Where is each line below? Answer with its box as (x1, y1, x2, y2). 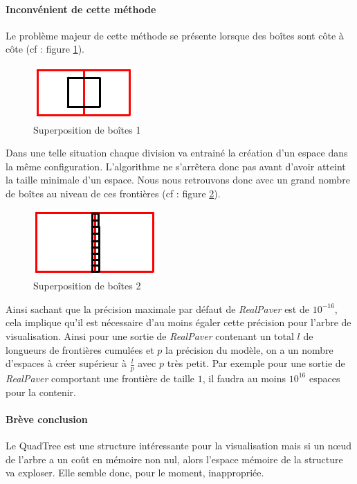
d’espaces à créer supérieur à (6, 356, 127, 370)
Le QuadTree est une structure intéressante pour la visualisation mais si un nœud (6, 438, 351, 452)
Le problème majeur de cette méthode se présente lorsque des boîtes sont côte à (6, 28, 344, 42)
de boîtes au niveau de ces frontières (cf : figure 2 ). (6, 186, 221, 200)
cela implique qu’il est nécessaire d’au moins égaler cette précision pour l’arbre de (6, 315, 351, 330)
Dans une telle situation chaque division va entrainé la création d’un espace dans (6, 145, 348, 160)
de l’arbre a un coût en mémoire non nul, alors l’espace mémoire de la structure (6, 451, 343, 466)
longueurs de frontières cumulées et (6, 342, 154, 357)
